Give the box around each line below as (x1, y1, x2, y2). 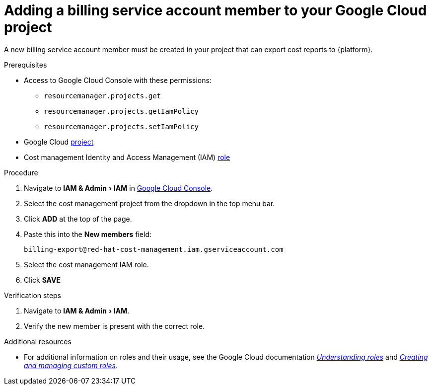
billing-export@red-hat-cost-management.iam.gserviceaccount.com (24, 245, 284, 253)
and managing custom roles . (24, 361, 118, 370)
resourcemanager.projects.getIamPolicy (44, 107, 199, 115)
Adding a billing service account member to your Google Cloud (4, 2, 427, 19)
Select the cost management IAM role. (24, 260, 149, 269)
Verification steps (4, 291, 62, 300)
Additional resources (4, 337, 72, 346)
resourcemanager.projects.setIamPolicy (44, 122, 199, 131)
